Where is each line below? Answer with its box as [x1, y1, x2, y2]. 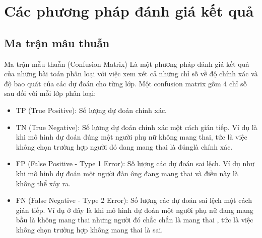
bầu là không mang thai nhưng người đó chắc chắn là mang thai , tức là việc [16, 214, 253, 225]
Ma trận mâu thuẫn [4, 35, 110, 50]
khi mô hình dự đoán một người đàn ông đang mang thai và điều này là [16, 168, 238, 178]
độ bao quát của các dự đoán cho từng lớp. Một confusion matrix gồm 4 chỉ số [4, 78, 247, 88]
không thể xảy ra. [16, 178, 71, 188]
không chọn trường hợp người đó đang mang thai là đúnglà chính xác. [16, 141, 233, 152]
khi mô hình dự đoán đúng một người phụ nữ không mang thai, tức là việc [16, 132, 247, 142]
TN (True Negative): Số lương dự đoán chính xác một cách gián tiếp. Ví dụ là [16, 122, 257, 132]
